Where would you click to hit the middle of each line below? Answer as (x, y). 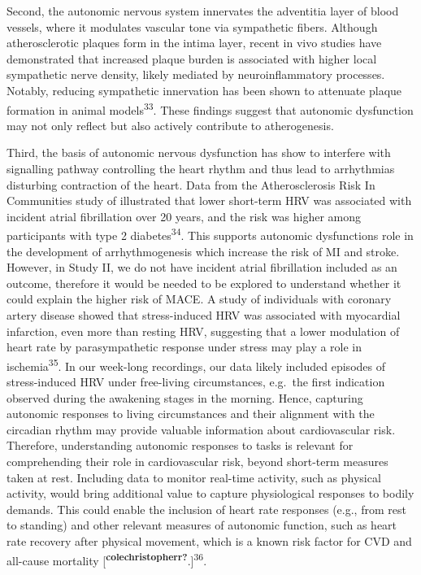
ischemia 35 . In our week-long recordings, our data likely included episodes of (196, 364)
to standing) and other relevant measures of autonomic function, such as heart (202, 525)
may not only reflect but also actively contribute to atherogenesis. (170, 125)
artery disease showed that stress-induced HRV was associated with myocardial (204, 315)
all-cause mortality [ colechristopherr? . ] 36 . (107, 559)
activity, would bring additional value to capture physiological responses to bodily (210, 493)
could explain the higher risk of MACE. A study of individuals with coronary (199, 299)
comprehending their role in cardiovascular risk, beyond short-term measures (197, 461)
